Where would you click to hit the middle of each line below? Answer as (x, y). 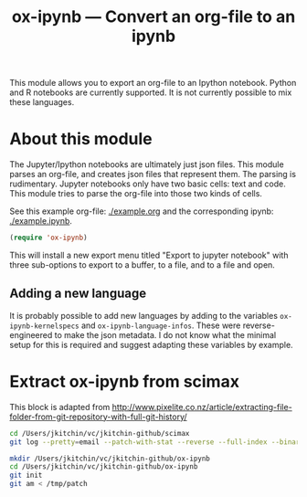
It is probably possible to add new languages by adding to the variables (144, 315)
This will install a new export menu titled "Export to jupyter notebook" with (149, 255)
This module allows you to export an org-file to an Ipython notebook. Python (153, 83)
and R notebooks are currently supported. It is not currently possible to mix (151, 92)
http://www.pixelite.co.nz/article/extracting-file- (202, 407)
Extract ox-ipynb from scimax (125, 382)
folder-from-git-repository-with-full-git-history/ (98, 417)
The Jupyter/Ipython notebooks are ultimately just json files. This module (147, 164)
